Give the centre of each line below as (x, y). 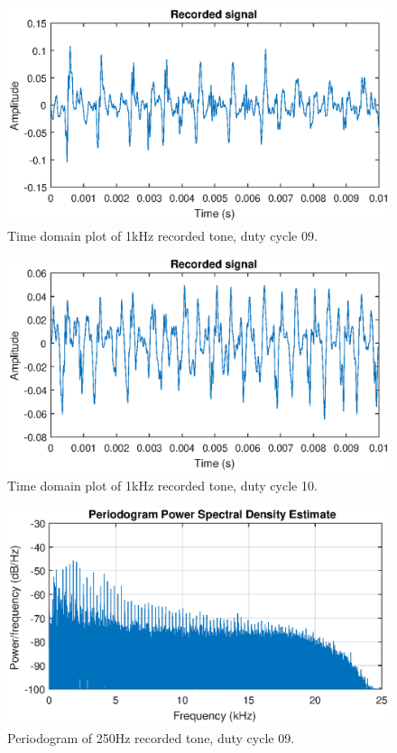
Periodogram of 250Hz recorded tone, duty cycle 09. (151, 738)
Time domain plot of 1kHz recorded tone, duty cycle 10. (162, 485)
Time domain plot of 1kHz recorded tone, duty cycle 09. (162, 235)
